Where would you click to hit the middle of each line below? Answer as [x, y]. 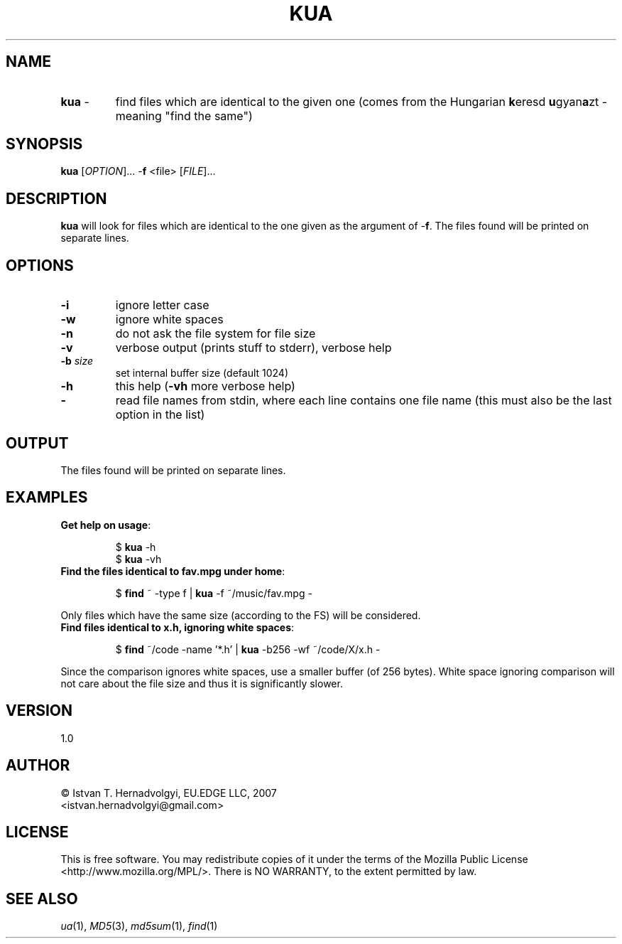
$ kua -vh [138, 559]
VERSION [39, 711]
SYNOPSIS [44, 144]
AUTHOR [38, 766]
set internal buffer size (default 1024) [202, 373]
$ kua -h [136, 547]
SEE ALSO [42, 899]
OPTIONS [40, 265]
